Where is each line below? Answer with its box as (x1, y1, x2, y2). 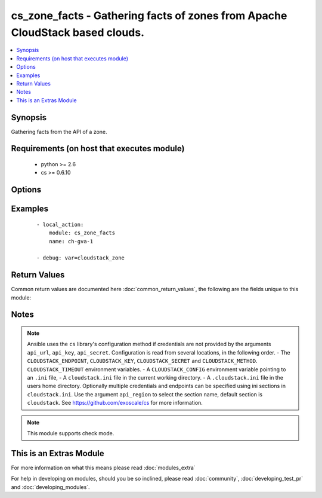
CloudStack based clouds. (11, 26, 145, 39)
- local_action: (36, 221, 84, 228)
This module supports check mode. (27, 429, 114, 436)
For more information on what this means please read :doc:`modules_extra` (11, 464, 196, 471)
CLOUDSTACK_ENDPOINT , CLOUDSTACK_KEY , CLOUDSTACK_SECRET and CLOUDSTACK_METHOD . (27, 358, 258, 365)
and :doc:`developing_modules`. (11, 483, 90, 490)
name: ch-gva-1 (48, 238, 94, 245)
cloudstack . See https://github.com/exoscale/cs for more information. (27, 399, 203, 407)
